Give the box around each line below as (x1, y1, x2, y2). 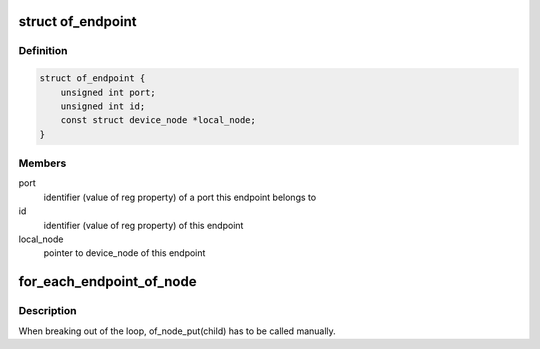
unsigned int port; (60, 86, 157, 98)
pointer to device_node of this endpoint (43, 247, 206, 259)
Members (18, 156, 67, 170)
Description (18, 304, 77, 318)
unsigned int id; (60, 100, 146, 112)
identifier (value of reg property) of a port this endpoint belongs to (43, 191, 317, 203)
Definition (18, 44, 68, 58)
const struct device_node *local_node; (60, 115, 257, 126)
